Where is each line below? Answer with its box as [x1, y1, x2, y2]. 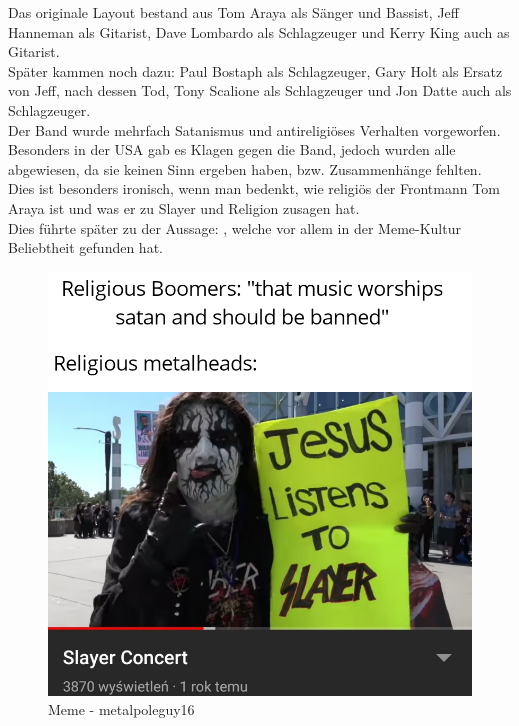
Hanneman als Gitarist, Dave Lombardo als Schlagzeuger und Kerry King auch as [8, 21, 510, 42]
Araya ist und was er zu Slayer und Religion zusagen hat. [8, 197, 360, 218]
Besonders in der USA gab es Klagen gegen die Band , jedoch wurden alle [8, 139, 456, 160]
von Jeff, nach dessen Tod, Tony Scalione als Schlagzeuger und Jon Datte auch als [8, 80, 512, 101]
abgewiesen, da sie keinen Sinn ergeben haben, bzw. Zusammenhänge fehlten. [8, 158, 482, 179]
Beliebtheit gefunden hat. [8, 237, 163, 258]
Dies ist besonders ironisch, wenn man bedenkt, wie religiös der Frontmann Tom [8, 178, 500, 199]
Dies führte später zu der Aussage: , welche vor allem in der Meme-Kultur [8, 217, 461, 238]
